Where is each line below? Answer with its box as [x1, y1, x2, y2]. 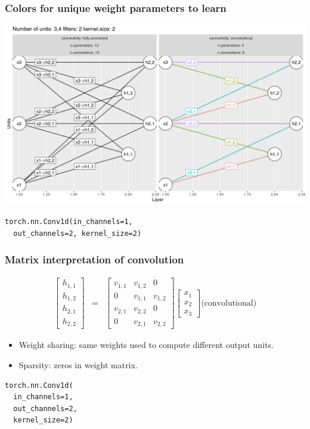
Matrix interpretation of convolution [5, 252, 184, 267]
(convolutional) [201, 299, 257, 307]
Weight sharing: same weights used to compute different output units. [18, 338, 274, 351]
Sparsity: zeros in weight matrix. [18, 358, 138, 371]
